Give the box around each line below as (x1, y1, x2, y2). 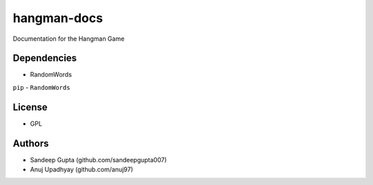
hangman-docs (12, 10, 104, 26)
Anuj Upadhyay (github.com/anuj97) (30, 166, 134, 174)
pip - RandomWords (12, 83, 70, 91)
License (12, 101, 48, 113)
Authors (12, 137, 49, 149)
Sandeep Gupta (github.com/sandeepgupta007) (30, 155, 167, 164)
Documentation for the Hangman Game (12, 35, 125, 43)
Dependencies (12, 52, 77, 64)
